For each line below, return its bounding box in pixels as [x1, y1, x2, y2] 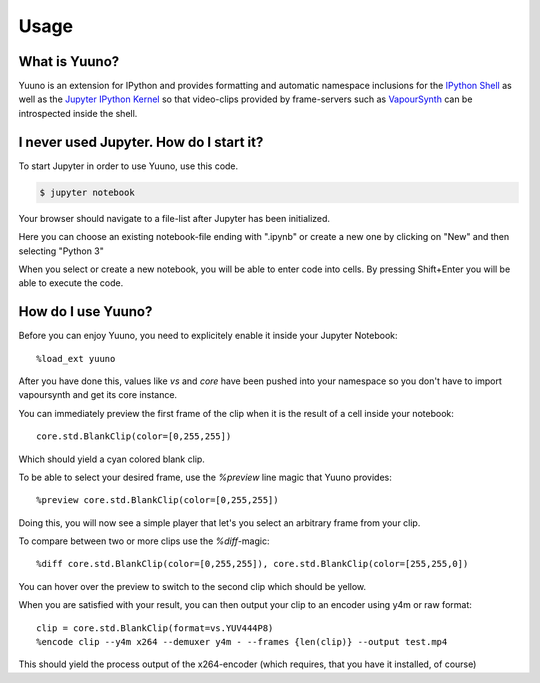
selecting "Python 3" [18, 245, 105, 257]
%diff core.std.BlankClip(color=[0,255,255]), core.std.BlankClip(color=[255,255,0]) [36, 558, 469, 570]
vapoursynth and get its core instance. [18, 389, 178, 401]
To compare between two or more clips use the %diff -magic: [18, 535, 270, 547]
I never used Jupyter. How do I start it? [18, 133, 264, 150]
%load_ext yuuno [36, 353, 116, 364]
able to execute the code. [18, 277, 124, 289]
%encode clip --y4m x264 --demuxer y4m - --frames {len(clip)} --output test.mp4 [36, 636, 448, 648]
